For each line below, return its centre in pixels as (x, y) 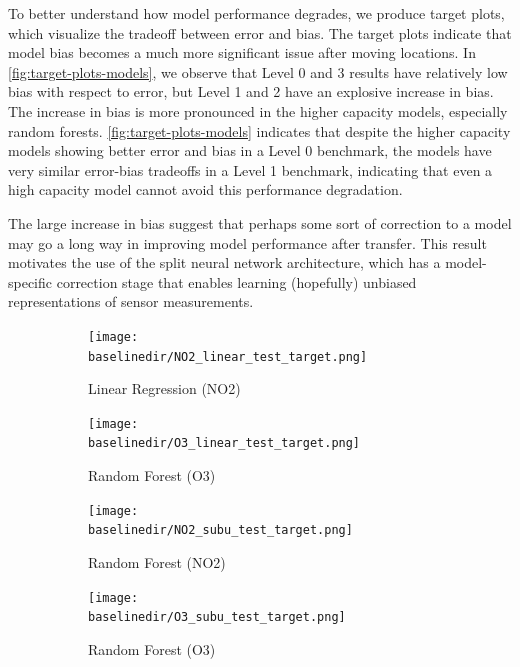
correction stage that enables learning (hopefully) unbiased (236, 281)
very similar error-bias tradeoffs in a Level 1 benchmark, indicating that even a (250, 169)
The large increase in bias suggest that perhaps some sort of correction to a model (260, 222)
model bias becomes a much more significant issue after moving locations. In (242, 52)
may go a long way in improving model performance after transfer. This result (247, 242)
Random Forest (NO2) (157, 562)
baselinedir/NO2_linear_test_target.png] (228, 356)
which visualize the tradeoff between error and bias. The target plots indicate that (260, 32)
